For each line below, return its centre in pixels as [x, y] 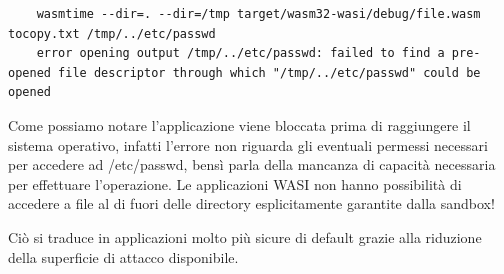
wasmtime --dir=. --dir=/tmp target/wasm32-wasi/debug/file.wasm [258, 14]
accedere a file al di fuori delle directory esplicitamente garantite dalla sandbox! [251, 203]
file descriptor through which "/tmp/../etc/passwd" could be [269, 72]
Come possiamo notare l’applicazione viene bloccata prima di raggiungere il [239, 124]
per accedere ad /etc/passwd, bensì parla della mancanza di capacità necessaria [252, 164]
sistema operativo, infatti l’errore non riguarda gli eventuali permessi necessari [248, 144]
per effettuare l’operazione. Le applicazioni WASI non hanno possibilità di [235, 183]
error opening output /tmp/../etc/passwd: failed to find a [240, 53]
